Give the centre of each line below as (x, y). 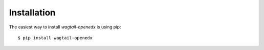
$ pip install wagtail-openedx (55, 38)
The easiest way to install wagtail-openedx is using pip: (65, 27)
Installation (32, 12)
